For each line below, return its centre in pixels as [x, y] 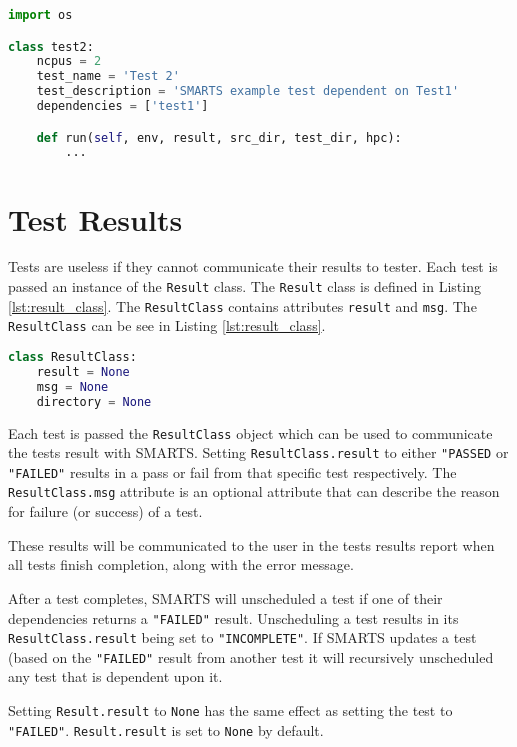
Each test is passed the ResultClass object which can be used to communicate [250, 432]
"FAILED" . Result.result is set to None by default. [166, 729]
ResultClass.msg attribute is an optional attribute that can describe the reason [254, 491]
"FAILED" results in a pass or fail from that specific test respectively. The [232, 471]
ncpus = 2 [69, 61]
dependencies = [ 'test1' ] [122, 106]
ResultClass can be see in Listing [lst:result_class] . [167, 325]
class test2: [51, 46]
